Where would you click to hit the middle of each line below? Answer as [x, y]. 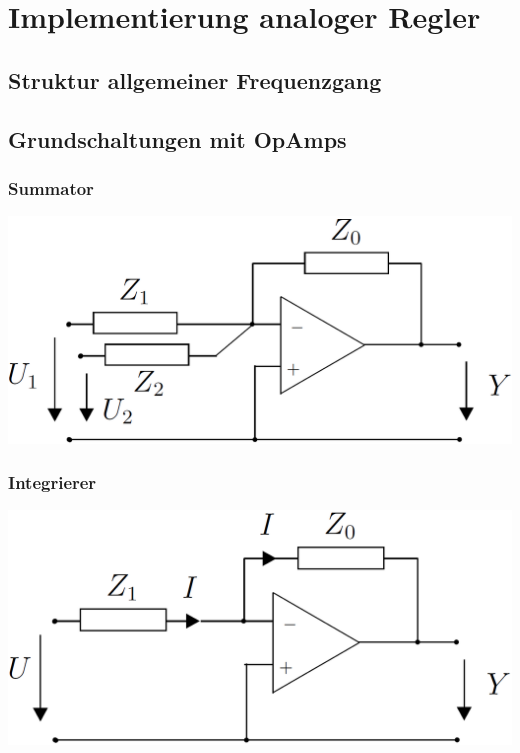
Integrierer [52, 482]
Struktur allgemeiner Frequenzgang [195, 79]
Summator [51, 187]
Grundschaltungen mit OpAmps [177, 138]
